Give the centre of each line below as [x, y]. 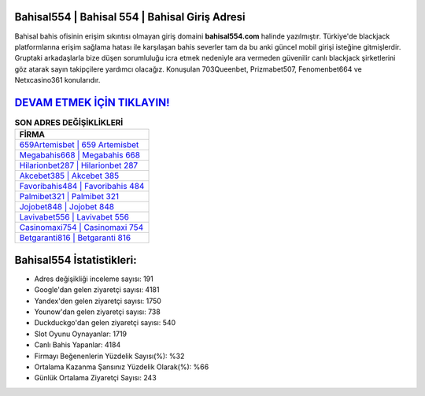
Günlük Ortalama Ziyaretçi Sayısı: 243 [95, 378]
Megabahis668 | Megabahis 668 [80, 155]
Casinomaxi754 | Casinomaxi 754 [81, 228]
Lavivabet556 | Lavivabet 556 [74, 217]
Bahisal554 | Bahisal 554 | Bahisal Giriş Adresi [130, 17]
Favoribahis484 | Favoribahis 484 [82, 187]
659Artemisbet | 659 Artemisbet [79, 145]
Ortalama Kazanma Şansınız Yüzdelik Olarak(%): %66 [122, 367]
